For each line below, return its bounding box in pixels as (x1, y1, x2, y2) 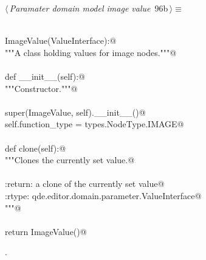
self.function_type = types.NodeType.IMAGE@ (5, 118, 184, 130)
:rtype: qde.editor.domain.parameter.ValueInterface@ (5, 189, 202, 202)
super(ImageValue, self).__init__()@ (5, 105, 146, 118)
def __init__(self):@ (5, 69, 85, 82)
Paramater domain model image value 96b (9, 2, 168, 14)
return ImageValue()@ (5, 225, 87, 237)
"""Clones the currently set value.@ (5, 153, 135, 166)
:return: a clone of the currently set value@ (5, 177, 165, 190)
